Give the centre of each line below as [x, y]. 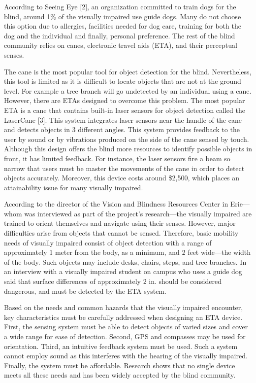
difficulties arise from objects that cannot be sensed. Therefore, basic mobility [121, 233]
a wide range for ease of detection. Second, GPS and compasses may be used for [125, 336]
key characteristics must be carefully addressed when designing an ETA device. [123, 317]
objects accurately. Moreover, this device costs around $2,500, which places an [122, 178]
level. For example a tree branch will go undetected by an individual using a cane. [128, 90]
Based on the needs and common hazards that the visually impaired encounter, [124, 307]
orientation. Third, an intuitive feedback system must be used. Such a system [121, 346]
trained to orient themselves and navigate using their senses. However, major [120, 223]
